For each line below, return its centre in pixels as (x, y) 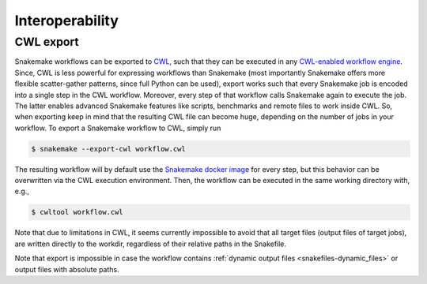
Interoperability (66, 21)
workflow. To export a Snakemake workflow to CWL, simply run (118, 128)
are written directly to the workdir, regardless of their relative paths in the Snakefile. (151, 244)
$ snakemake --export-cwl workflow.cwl (108, 149)
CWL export (47, 42)
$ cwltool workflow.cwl (77, 212)
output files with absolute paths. (67, 269)
